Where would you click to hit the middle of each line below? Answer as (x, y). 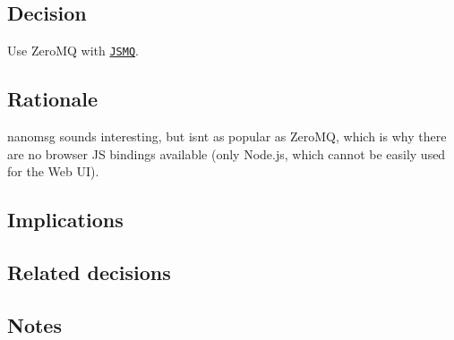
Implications (65, 220)
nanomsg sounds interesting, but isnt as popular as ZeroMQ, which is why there (227, 136)
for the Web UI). (53, 171)
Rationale (52, 99)
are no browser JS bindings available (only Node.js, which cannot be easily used (227, 153)
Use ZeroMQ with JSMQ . (73, 51)
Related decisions (89, 272)
